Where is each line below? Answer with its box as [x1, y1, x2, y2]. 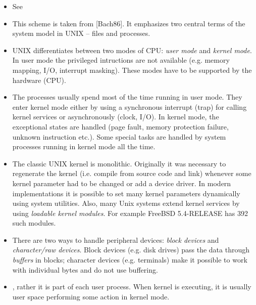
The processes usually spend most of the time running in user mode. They [12, 92, 242, 102]
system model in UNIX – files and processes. [12, 28, 150, 38]
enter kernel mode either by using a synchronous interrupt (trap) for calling [12, 101, 247, 112]
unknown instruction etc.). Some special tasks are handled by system [12, 131, 226, 142]
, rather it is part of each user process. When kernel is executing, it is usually [12, 281, 251, 292]
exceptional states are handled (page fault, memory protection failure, [12, 121, 229, 132]
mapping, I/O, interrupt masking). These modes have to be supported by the [12, 64, 252, 75]
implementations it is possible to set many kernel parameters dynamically [12, 188, 240, 198]
